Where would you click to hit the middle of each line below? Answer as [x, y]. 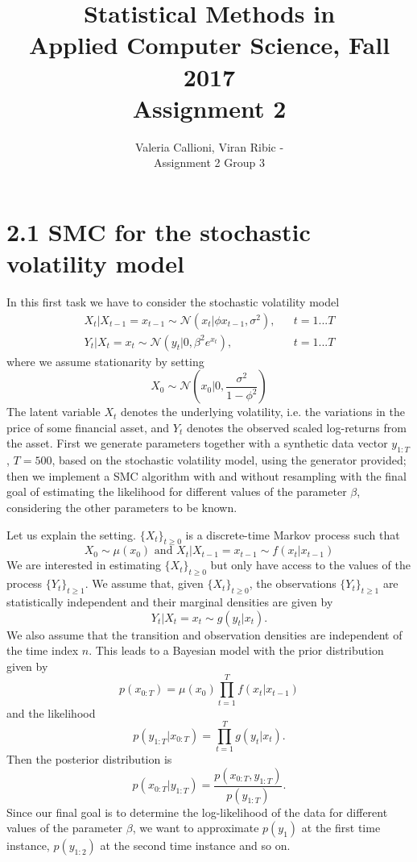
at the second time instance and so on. [195, 845]
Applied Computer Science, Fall [209, 45]
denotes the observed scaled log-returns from [296, 427]
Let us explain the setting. [71, 534]
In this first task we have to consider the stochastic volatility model [173, 302]
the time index [43, 650]
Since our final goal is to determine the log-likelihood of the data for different [197, 812]
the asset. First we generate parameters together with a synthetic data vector [197, 443]
